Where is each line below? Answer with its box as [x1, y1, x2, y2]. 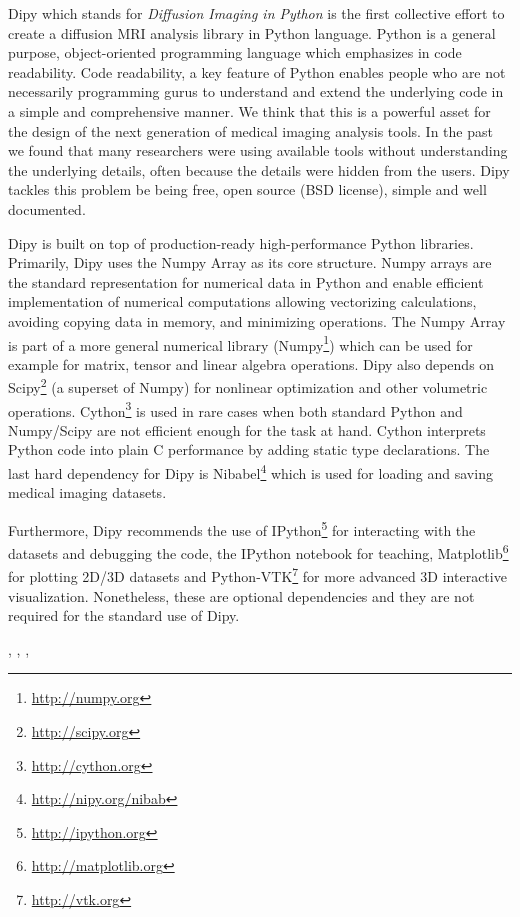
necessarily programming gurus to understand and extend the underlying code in [8, 81, 504, 102]
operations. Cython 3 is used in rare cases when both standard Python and [8, 397, 463, 421]
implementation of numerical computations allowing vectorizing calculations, [8, 291, 477, 312]
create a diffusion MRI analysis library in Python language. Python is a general [8, 22, 496, 43]
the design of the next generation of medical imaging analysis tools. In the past [8, 120, 493, 141]
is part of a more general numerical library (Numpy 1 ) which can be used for [8, 331, 473, 355]
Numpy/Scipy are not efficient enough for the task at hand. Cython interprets [8, 419, 486, 440]
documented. [8, 198, 86, 219]
